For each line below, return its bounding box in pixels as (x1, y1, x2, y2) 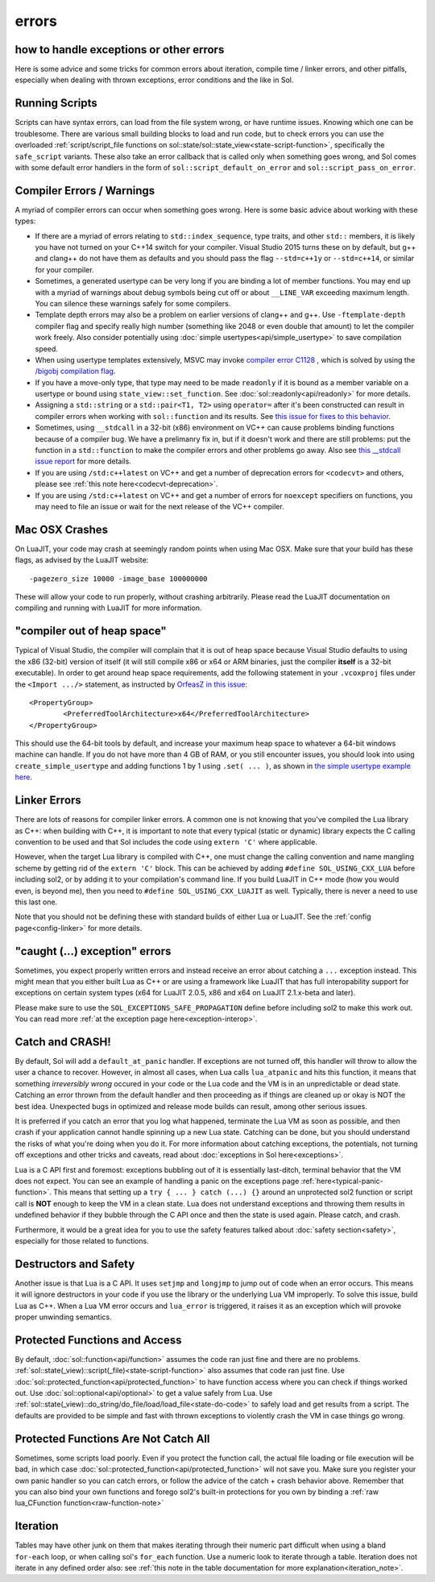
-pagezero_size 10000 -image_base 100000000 (29, 574, 209, 583)
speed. (35, 343, 58, 354)
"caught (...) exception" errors (14, 944, 172, 958)
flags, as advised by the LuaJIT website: (14, 555, 149, 565)
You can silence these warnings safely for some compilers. (35, 298, 231, 308)
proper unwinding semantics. (14, 1312, 112, 1322)
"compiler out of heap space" (14, 625, 167, 638)
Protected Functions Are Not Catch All (14, 1431, 210, 1446)
